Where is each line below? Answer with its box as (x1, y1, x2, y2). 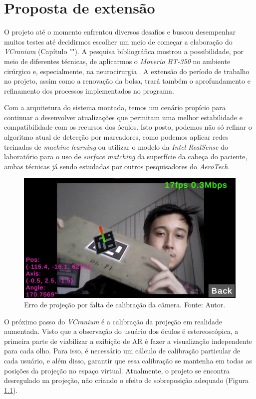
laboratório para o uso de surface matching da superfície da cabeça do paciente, (4, 151, 248, 162)
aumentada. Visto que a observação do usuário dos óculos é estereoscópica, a (4, 326, 239, 336)
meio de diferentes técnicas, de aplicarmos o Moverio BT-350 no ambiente (4, 56, 231, 66)
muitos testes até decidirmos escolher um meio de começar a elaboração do (4, 36, 233, 47)
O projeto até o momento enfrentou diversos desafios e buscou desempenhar (4, 27, 236, 37)
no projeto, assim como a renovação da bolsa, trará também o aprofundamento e (4, 76, 251, 86)
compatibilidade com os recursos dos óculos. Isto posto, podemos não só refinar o (4, 122, 252, 132)
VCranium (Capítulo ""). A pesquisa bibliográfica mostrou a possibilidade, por (4, 46, 244, 57)
